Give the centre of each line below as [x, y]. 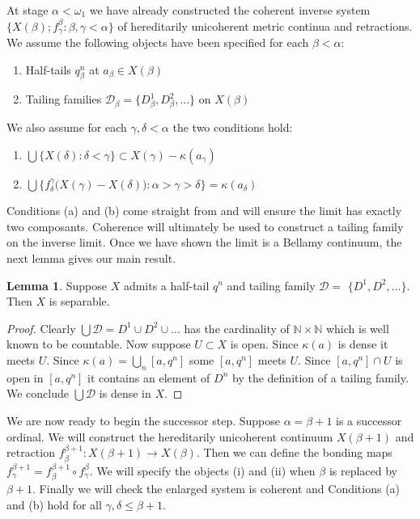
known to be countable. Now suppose [99, 344]
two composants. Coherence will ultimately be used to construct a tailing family [205, 226]
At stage [28, 10]
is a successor [369, 420]
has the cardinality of [237, 328]
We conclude [38, 393]
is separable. [79, 301]
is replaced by [363, 470]
